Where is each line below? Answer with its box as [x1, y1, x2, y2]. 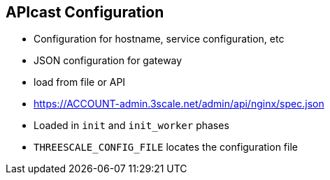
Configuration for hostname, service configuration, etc [34, 33, 285, 45]
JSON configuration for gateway [34, 54, 182, 67]
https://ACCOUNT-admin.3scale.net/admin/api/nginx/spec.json [34, 98, 324, 110]
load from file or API [34, 76, 126, 89]
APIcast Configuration [6, 3, 164, 21]
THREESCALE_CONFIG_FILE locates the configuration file [34, 141, 298, 153]
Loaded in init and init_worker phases [34, 119, 229, 132]
